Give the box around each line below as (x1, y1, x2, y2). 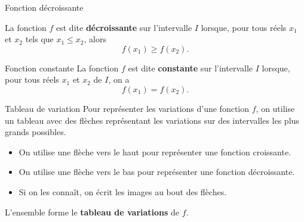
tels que (25, 33, 54, 45)
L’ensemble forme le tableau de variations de (5, 205, 180, 218)
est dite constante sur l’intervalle (128, 61, 253, 74)
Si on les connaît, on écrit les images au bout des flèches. (19, 185, 227, 198)
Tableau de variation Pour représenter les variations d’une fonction (5, 102, 250, 114)
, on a (108, 73, 130, 86)
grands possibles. (5, 126, 66, 138)
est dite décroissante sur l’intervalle (56, 21, 192, 33)
